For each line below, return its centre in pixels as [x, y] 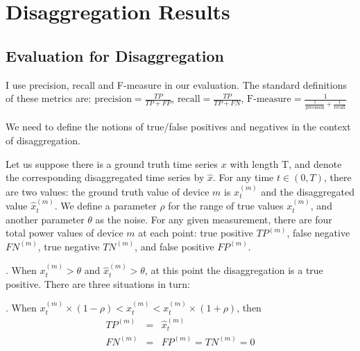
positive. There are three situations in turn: [98, 283]
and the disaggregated [308, 191]
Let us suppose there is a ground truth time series [112, 163]
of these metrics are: [49, 98]
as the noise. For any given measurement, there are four [214, 219]
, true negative [69, 246]
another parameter [45, 219]
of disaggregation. [43, 140]
